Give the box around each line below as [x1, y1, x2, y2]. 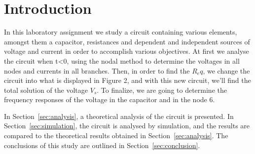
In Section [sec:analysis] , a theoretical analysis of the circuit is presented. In [4, 111, 234, 121]
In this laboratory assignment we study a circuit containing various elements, [4, 27, 237, 37]
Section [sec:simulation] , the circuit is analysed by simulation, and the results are [4, 120, 250, 131]
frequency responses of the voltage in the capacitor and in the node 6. [4, 94, 215, 105]
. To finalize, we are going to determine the [97, 84, 227, 95]
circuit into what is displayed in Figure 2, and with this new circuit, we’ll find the [4, 75, 251, 85]
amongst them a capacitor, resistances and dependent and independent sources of [4, 36, 250, 46]
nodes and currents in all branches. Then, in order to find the [4, 65, 190, 76]
